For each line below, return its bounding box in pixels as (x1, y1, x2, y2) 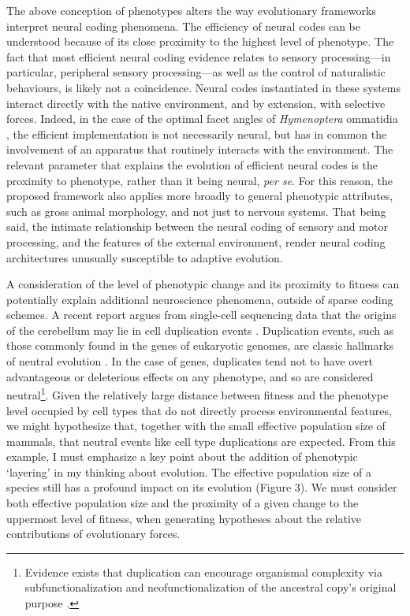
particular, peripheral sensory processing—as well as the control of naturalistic (6, 64, 386, 80)
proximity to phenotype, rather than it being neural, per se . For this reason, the (6, 172, 393, 188)
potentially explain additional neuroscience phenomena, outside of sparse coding (6, 291, 393, 307)
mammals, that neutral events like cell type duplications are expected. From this (6, 432, 396, 449)
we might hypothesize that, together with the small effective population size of (6, 417, 386, 434)
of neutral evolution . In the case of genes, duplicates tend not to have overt (6, 353, 374, 369)
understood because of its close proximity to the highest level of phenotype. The (6, 33, 394, 50)
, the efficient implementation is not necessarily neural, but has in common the (6, 125, 387, 142)
